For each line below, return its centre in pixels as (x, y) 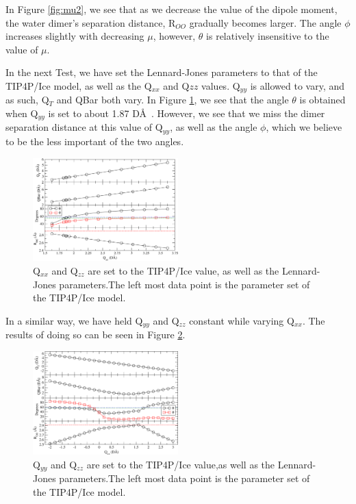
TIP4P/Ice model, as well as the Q (79, 85)
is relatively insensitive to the (268, 36)
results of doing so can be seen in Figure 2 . (96, 335)
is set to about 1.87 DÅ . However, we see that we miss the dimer (187, 113)
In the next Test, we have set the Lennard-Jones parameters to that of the (162, 72)
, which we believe (304, 127)
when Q (22, 113)
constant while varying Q (242, 320)
